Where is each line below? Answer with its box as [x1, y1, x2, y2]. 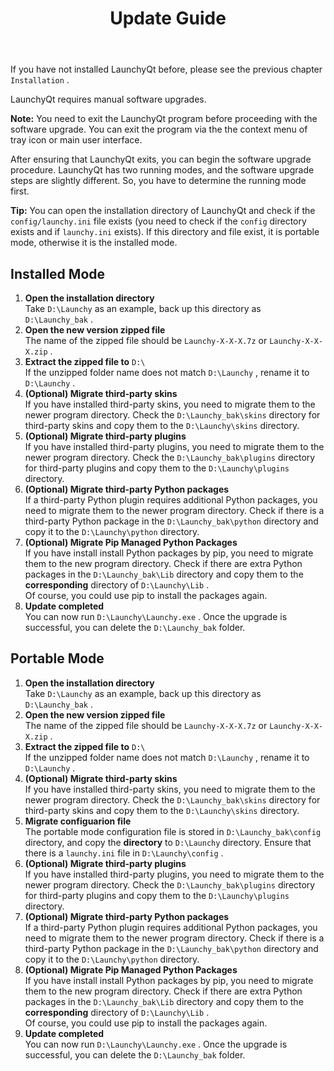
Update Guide [109, 7, 227, 30]
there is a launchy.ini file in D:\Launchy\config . [24, 847, 224, 859]
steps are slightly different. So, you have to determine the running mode [10, 175, 307, 187]
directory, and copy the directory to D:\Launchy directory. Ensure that [24, 836, 312, 848]
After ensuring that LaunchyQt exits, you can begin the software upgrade [10, 153, 312, 166]
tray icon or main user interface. [10, 134, 143, 146]
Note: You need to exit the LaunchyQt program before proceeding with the [10, 113, 318, 125]
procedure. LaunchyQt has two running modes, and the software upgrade [10, 164, 315, 176]
